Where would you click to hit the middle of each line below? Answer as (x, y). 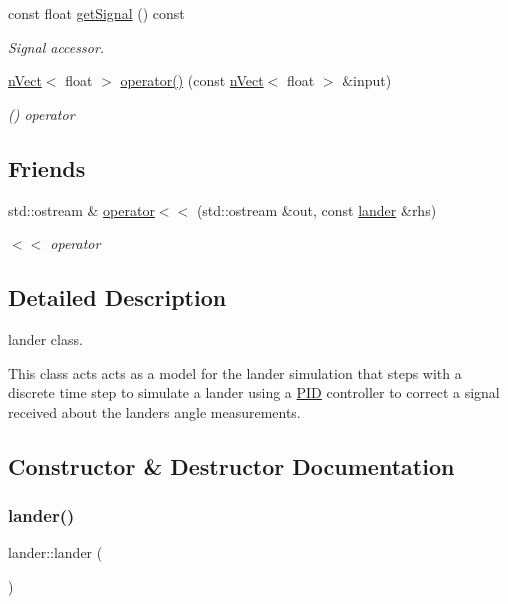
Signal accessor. (56, 46)
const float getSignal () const (96, 13)
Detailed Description (117, 297)
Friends (47, 167)
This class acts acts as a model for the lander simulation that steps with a (235, 372)
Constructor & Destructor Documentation (231, 465)
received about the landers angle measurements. (154, 411)
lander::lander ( (55, 552)
